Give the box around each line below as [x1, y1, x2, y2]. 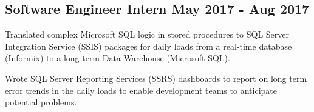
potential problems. [5, 96, 77, 108]
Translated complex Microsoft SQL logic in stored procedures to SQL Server [5, 28, 290, 41]
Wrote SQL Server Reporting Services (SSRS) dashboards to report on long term [5, 71, 307, 84]
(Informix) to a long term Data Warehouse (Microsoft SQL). [5, 51, 230, 64]
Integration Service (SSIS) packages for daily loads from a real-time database [5, 39, 292, 52]
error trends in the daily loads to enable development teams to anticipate [5, 84, 277, 96]
